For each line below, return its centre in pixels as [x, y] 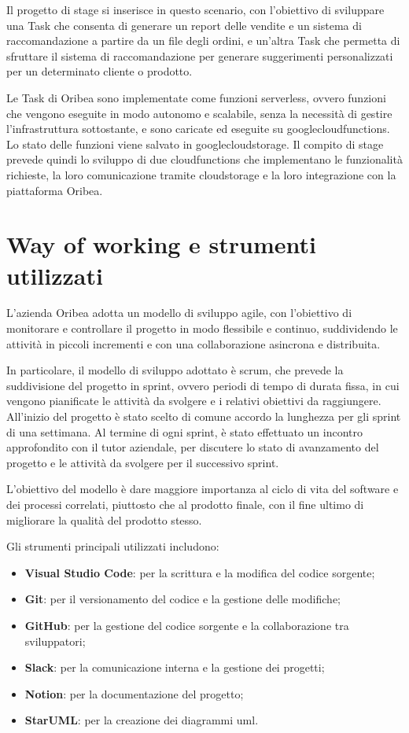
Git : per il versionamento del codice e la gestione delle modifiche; [182, 599]
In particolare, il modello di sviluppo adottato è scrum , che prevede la [175, 370]
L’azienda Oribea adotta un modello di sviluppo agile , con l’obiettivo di [179, 313]
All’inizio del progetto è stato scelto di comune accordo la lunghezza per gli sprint [204, 416]
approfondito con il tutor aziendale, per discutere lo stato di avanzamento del [193, 447]
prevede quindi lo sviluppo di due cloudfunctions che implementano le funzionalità [204, 159]
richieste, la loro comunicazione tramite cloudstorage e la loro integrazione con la [201, 174]
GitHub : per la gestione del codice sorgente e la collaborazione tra [187, 625]
